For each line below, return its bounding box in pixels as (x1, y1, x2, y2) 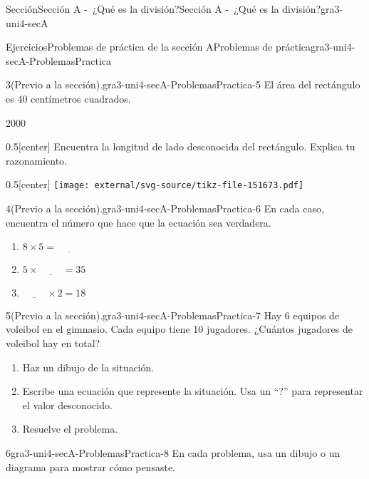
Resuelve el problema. (22, 421, 118, 436)
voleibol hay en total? (6, 336, 100, 351)
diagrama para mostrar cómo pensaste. (6, 459, 175, 474)
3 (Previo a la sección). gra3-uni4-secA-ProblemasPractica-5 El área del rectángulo (6, 77, 360, 92)
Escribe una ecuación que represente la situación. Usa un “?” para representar (22, 383, 363, 398)
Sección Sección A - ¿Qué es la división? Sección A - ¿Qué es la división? (6, 1, 321, 16)
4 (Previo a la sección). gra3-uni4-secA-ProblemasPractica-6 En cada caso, (6, 201, 324, 215)
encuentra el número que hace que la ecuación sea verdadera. (6, 215, 271, 230)
